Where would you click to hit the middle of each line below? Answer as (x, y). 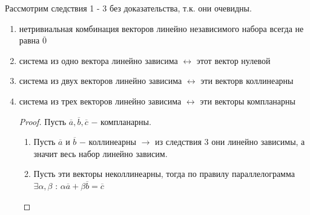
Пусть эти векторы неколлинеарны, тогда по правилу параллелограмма (164, 174)
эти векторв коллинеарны (247, 81)
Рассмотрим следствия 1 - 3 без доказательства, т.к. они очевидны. (128, 8)
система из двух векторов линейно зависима (101, 81)
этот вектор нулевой (233, 60)
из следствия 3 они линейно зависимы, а (230, 142)
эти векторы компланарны (248, 101)
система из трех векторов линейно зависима (100, 101)
